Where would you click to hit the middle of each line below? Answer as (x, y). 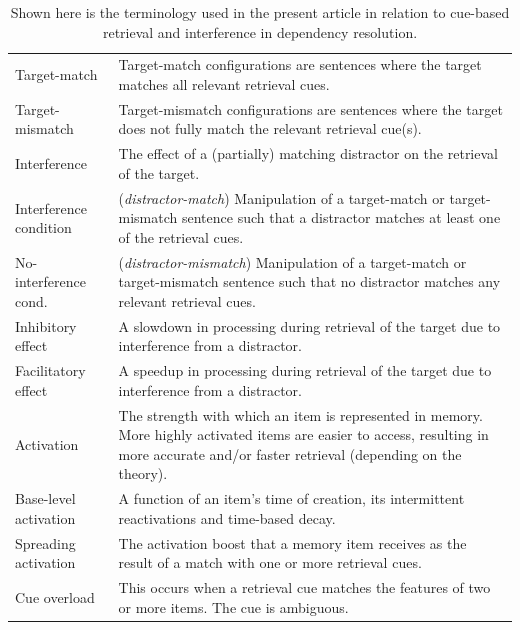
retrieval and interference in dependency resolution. (260, 31)
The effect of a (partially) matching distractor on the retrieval (308, 153)
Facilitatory (50, 370)
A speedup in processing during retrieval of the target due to (305, 370)
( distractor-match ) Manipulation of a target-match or (281, 197)
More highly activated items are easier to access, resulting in (303, 434)
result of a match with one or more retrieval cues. (270, 562)
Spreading (45, 542)
